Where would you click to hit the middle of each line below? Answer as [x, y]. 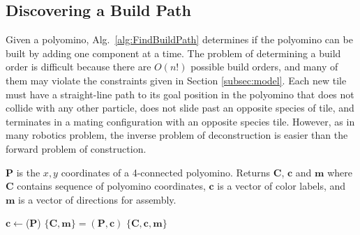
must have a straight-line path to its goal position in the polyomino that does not [180, 94]
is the [28, 172]
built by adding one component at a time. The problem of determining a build [173, 53]
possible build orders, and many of [264, 67]
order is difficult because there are [78, 67]
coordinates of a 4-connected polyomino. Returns [166, 172]
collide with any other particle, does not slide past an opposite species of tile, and [180, 108]
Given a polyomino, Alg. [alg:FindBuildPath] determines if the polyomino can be [179, 39]
